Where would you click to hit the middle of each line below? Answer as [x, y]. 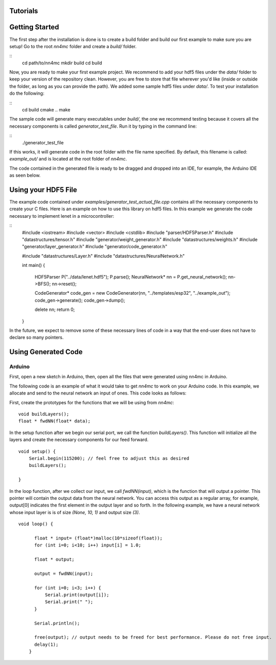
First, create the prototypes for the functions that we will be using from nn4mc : [92, 402]
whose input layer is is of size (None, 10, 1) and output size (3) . [75, 512]
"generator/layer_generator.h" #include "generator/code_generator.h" [95, 247]
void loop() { [36, 524]
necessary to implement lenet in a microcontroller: [62, 216]
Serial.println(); [57, 623]
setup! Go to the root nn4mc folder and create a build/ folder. [73, 46]
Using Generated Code [46, 352]
